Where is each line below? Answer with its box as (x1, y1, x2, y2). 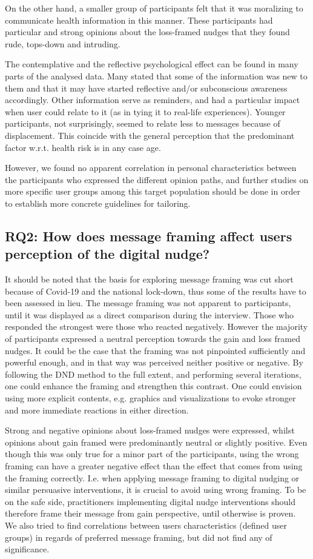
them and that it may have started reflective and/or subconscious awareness (5, 81, 288, 94)
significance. (5, 543, 50, 555)
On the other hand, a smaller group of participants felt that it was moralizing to (5, 2, 303, 14)
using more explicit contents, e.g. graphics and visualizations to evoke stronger (5, 392, 296, 404)
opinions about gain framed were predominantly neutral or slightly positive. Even (5, 435, 308, 448)
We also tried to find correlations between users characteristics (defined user (5, 518, 287, 531)
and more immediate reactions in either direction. (5, 403, 189, 416)
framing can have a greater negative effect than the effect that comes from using (5, 460, 303, 472)
